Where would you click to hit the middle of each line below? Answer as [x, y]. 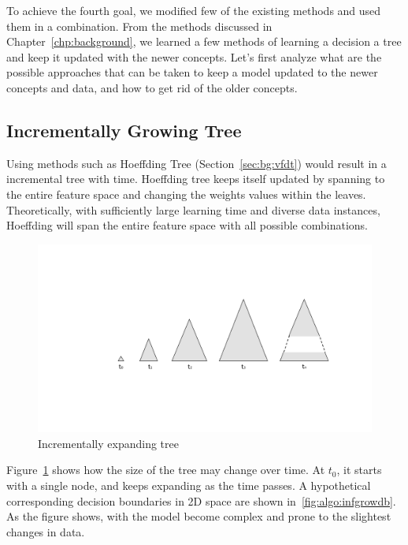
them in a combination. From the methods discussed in [139, 26]
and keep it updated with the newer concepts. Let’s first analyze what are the [194, 56]
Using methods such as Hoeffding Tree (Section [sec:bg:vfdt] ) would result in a [197, 163]
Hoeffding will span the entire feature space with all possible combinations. [187, 225]
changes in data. [46, 531]
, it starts [359, 470]
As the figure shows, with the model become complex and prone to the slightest [199, 516]
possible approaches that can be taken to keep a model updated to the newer [192, 72]
